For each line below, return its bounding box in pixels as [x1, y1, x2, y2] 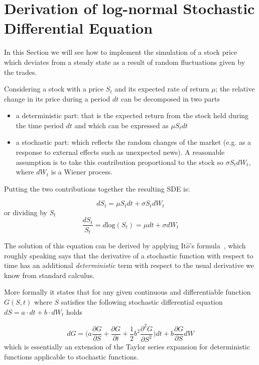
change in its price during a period [4, 93, 110, 104]
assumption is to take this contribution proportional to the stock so [16, 156, 224, 167]
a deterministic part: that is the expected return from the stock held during [16, 110, 249, 121]
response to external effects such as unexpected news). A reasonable [16, 147, 225, 157]
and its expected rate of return [114, 83, 209, 94]
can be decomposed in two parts [121, 93, 220, 104]
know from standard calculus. [4, 269, 95, 280]
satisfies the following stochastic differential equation [61, 296, 223, 307]
